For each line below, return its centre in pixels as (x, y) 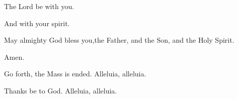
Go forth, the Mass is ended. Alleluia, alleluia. (75, 74)
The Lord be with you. (39, 6)
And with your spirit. (37, 23)
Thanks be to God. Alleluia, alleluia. (61, 90)
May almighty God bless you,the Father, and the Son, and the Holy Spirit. (119, 40)
